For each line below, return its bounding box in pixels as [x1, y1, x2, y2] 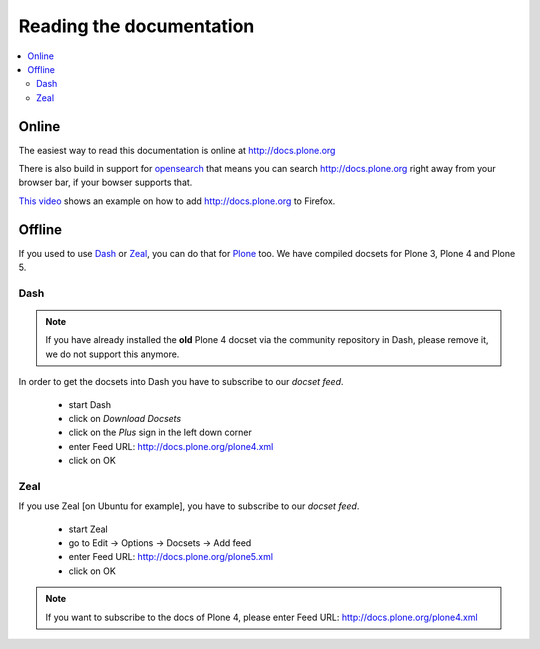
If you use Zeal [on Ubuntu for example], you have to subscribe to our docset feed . [18, 500, 360, 512]
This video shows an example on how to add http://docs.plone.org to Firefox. [18, 195, 336, 207]
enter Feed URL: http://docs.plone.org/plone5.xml [68, 551, 274, 563]
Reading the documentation [18, 15, 255, 37]
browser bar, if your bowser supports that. [18, 176, 193, 189]
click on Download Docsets [68, 413, 182, 424]
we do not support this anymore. [45, 348, 180, 360]
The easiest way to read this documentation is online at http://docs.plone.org [18, 144, 336, 156]
